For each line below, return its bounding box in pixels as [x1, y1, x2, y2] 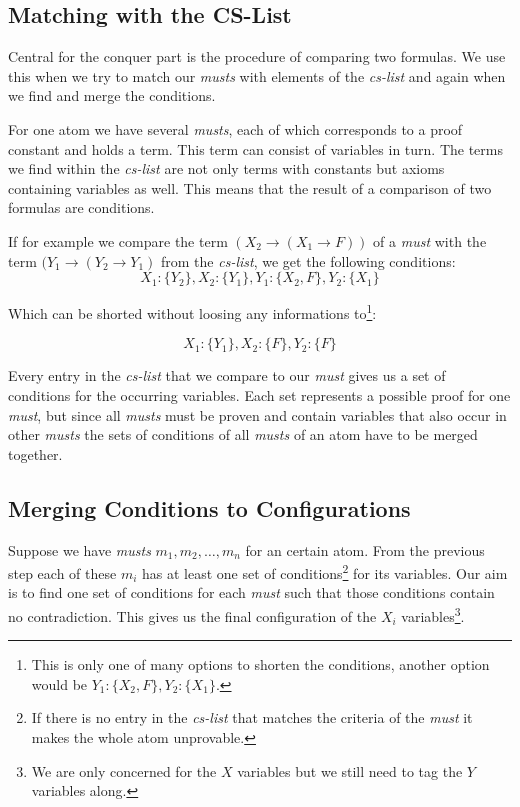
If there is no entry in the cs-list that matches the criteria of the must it [31, 707, 473, 728]
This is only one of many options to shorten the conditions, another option [31, 654, 490, 675]
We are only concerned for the [31, 760, 217, 781]
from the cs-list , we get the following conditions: [161, 250, 456, 271]
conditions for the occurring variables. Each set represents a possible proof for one [8, 384, 511, 405]
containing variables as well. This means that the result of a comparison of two [8, 177, 492, 198]
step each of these [8, 562, 117, 583]
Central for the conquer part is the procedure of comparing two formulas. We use [8, 46, 506, 67]
